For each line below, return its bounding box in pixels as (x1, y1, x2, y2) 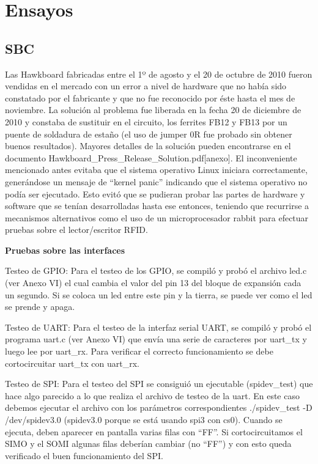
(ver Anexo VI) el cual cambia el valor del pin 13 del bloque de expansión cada (5, 276, 301, 289)
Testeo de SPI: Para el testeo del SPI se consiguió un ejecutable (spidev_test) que (5, 377, 313, 390)
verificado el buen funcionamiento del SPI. (5, 449, 163, 462)
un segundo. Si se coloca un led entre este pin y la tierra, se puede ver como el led (5, 288, 312, 301)
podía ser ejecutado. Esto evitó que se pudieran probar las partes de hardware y (5, 187, 305, 200)
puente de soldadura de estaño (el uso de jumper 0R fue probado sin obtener (5, 127, 292, 140)
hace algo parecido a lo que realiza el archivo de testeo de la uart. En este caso (5, 389, 300, 402)
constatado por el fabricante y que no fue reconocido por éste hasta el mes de (5, 91, 295, 104)
